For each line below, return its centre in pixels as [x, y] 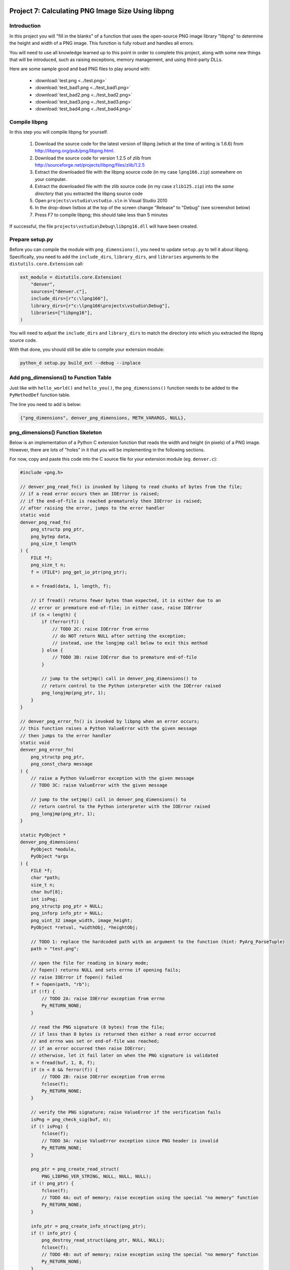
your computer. [51, 179]
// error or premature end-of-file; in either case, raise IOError [117, 608]
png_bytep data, [51, 536]
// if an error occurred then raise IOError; [88, 1048]
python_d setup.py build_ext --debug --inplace [80, 363]
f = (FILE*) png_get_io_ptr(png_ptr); [79, 572]
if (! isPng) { [50, 1127]
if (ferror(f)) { [63, 622]
